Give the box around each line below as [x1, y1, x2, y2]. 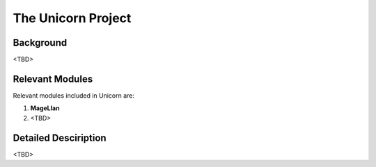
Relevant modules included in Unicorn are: [13, 91, 135, 100]
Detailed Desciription [13, 132, 107, 143]
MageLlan [30, 104, 60, 112]
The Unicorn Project [13, 10, 132, 26]
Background [13, 37, 68, 49]
